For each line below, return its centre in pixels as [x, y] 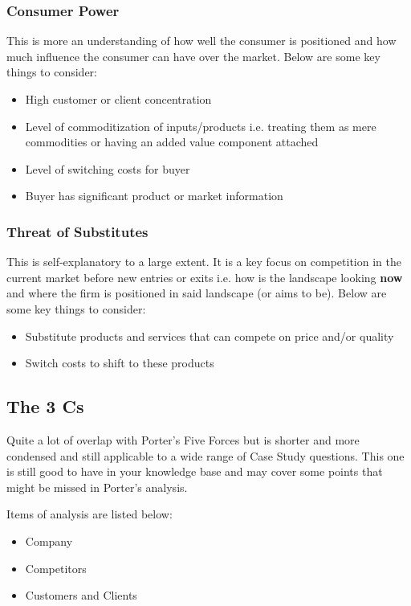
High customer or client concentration [118, 99]
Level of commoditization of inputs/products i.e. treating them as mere [201, 126]
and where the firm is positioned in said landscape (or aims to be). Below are [197, 293]
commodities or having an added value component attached [172, 142]
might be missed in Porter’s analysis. [97, 487]
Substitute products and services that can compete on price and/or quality [210, 336]
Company [49, 540]
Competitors [56, 568]
